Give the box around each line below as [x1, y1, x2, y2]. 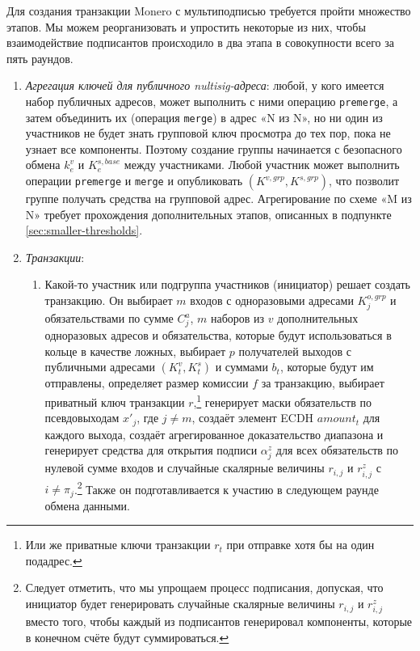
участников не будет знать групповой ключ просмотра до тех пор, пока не [25, 125, 391, 142]
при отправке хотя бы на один [226, 536, 375, 553]
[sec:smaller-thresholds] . [25, 222, 143, 239]
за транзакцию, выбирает [261, 374, 384, 391]
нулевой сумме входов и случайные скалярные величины [44, 459, 325, 476]
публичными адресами [44, 358, 155, 375]
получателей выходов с [238, 342, 351, 359]
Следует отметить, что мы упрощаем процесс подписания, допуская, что [25, 579, 384, 596]
